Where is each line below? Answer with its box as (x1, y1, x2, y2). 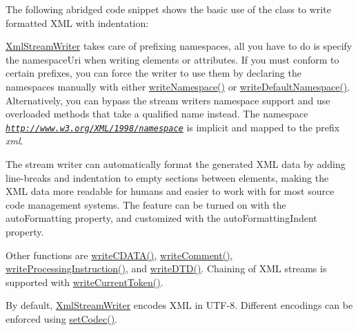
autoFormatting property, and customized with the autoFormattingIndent (6, 211, 317, 225)
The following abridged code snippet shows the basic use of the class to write (6, 2, 331, 16)
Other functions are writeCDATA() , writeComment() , (6, 247, 233, 262)
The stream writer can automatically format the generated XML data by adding (6, 157, 346, 171)
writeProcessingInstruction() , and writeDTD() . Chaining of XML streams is (6, 261, 327, 276)
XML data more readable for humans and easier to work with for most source (6, 184, 335, 198)
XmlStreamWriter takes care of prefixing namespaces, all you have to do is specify (6, 39, 352, 53)
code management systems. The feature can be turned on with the (6, 197, 286, 211)
